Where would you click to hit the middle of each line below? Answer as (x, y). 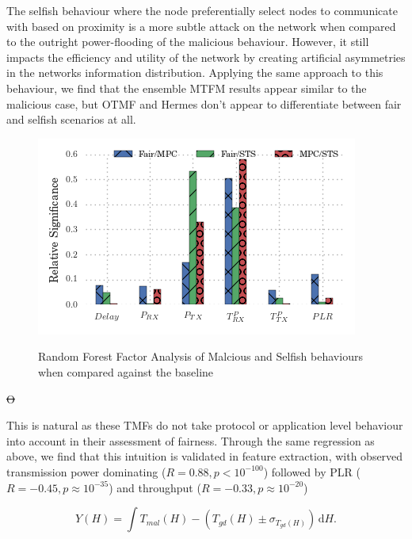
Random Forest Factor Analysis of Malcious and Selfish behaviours (200, 356)
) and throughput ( (155, 487)
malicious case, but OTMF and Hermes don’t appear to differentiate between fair (204, 103)
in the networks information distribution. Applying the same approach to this (195, 73)
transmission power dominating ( (86, 471)
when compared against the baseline (126, 371)
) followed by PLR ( (312, 471)
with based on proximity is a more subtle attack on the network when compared (201, 26)
